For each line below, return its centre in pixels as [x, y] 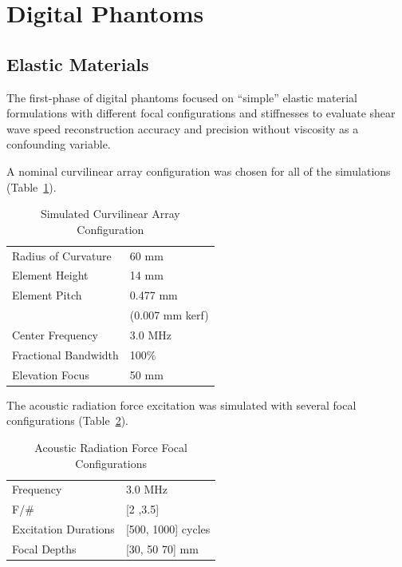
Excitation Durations [63, 529]
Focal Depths [44, 548]
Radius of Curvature [62, 255]
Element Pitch [47, 295]
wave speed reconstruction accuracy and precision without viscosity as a [183, 128]
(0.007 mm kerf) [169, 315]
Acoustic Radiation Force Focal [111, 447]
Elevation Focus [51, 374]
